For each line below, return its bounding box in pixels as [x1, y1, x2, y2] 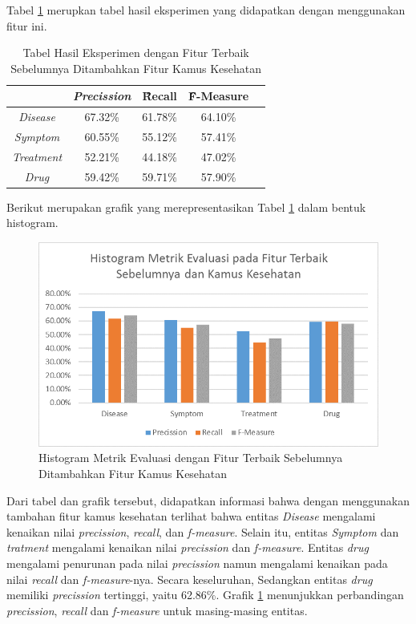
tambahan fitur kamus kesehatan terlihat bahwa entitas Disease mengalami [6, 508, 376, 525]
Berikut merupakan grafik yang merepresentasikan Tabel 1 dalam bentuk [6, 198, 366, 215]
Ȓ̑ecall [142, 87, 177, 104]
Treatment [12, 148, 63, 164]
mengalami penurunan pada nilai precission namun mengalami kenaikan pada [6, 555, 388, 572]
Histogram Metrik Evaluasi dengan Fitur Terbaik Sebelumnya [38, 449, 343, 466]
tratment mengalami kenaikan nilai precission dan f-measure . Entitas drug [6, 539, 369, 556]
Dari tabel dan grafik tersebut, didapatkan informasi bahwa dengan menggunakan [6, 492, 410, 509]
